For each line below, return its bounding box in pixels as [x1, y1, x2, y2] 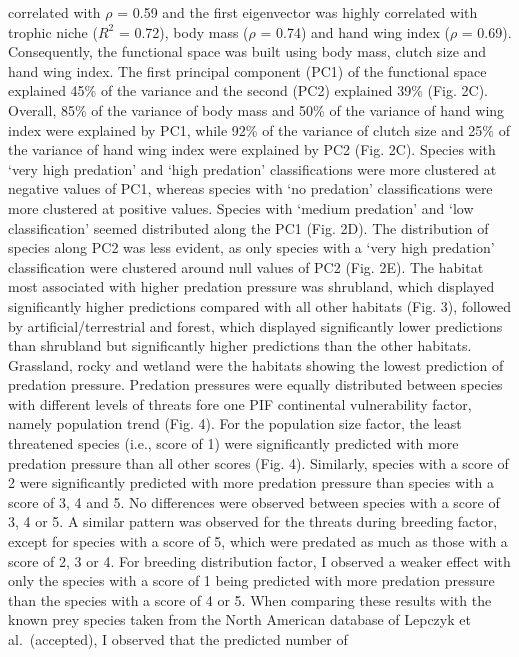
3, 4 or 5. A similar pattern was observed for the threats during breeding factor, [8, 511, 498, 532]
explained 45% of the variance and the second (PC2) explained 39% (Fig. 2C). [8, 80, 489, 101]
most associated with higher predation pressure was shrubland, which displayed [8, 276, 495, 297]
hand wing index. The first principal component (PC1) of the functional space [8, 60, 487, 81]
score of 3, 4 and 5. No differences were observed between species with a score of [8, 491, 500, 512]
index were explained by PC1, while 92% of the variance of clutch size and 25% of [8, 119, 510, 140]
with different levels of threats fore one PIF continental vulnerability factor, [8, 393, 472, 414]
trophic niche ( [8, 21, 98, 42]
